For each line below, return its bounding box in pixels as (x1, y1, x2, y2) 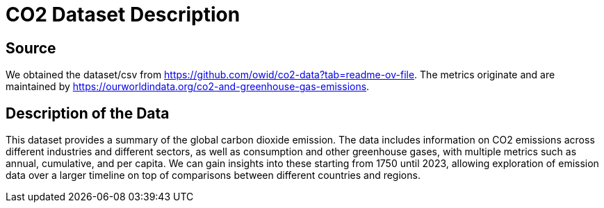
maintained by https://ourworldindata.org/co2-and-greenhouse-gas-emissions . (6, 80, 370, 93)
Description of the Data (6, 104, 170, 122)
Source (6, 39, 56, 57)
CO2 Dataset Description (6, 3, 240, 26)
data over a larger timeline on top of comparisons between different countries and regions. (6, 169, 421, 182)
